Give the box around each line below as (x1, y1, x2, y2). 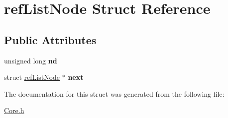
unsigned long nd (4, 55, 57, 65)
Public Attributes (4, 32, 97, 47)
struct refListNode (4, 72, 60, 82)
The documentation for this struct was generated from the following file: (4, 88, 225, 99)
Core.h (4, 105, 24, 116)
